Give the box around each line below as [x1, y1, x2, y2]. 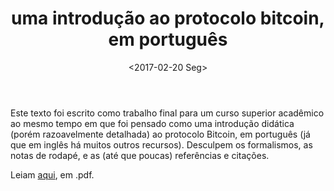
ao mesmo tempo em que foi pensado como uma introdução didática [10, 117, 295, 129]
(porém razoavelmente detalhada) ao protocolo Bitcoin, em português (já [10, 128, 311, 140]
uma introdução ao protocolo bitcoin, [11, 7, 325, 30]
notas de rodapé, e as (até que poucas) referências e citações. [10, 149, 270, 161]
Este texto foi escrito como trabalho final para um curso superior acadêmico [10, 107, 325, 119]
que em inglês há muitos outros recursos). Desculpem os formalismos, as [10, 138, 313, 151]
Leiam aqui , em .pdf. [10, 168, 95, 181]
